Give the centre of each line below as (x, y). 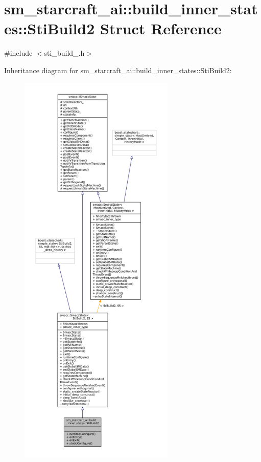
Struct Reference (161, 28)
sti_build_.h (64, 53)
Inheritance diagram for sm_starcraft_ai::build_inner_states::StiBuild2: (118, 70)
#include (18, 53)
